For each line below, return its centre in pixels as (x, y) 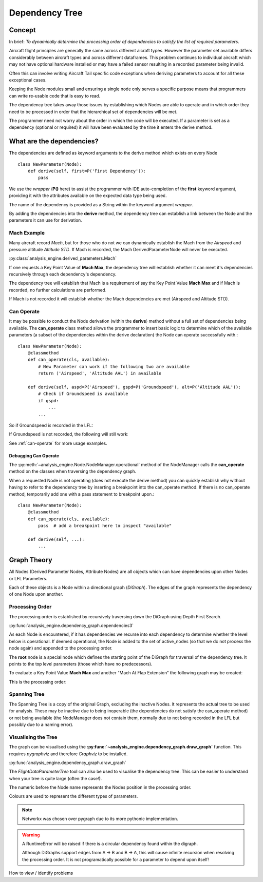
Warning (31, 835)
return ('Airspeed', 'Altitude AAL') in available (100, 373)
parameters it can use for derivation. (46, 220)
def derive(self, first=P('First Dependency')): (87, 171)
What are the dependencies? (54, 141)
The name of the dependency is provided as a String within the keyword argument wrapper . (101, 204)
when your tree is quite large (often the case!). (56, 778)
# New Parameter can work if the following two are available (114, 366)
